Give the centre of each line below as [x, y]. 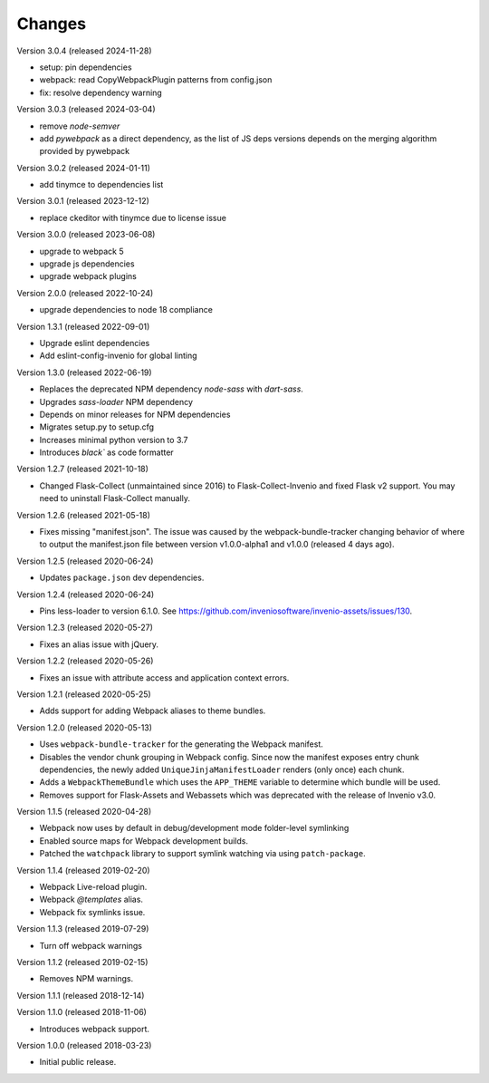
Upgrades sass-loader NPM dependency [116, 401]
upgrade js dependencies [87, 264]
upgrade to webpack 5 [81, 251]
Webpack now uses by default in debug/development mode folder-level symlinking [194, 828]
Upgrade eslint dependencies [95, 343]
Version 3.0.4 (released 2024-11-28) [85, 51]
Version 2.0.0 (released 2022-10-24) [85, 293]
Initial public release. [78, 1062]
